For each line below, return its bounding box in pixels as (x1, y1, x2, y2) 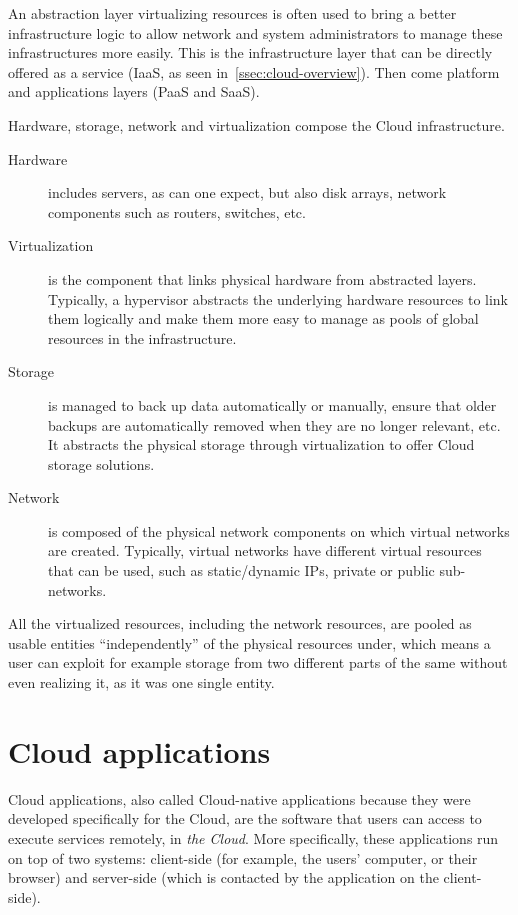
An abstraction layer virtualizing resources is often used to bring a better (8, 3, 457, 23)
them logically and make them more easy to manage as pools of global (48, 308, 479, 329)
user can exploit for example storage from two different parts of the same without (8, 652, 508, 673)
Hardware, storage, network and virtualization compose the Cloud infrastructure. (8, 114, 505, 135)
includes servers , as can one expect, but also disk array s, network (48, 182, 447, 203)
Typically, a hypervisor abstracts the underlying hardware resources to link (48, 288, 509, 309)
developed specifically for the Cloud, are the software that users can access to (8, 808, 482, 829)
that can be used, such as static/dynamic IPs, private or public (48, 560, 435, 581)
